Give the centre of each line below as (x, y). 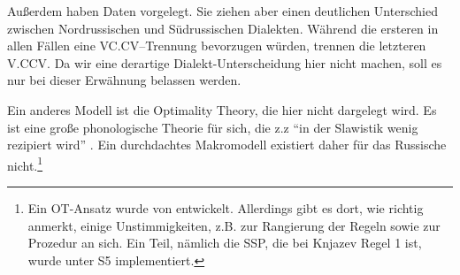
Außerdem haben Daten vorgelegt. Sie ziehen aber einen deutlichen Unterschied (222, 11)
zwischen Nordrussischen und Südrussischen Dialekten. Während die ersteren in (223, 28)
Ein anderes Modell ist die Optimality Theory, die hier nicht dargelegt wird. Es (222, 109)
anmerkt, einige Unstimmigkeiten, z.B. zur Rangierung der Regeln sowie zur (234, 225)
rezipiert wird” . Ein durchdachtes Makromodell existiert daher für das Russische (227, 145)
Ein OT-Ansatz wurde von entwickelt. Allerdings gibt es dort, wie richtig (226, 208)
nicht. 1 (25, 164)
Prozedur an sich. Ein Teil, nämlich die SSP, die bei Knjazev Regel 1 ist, (225, 243)
